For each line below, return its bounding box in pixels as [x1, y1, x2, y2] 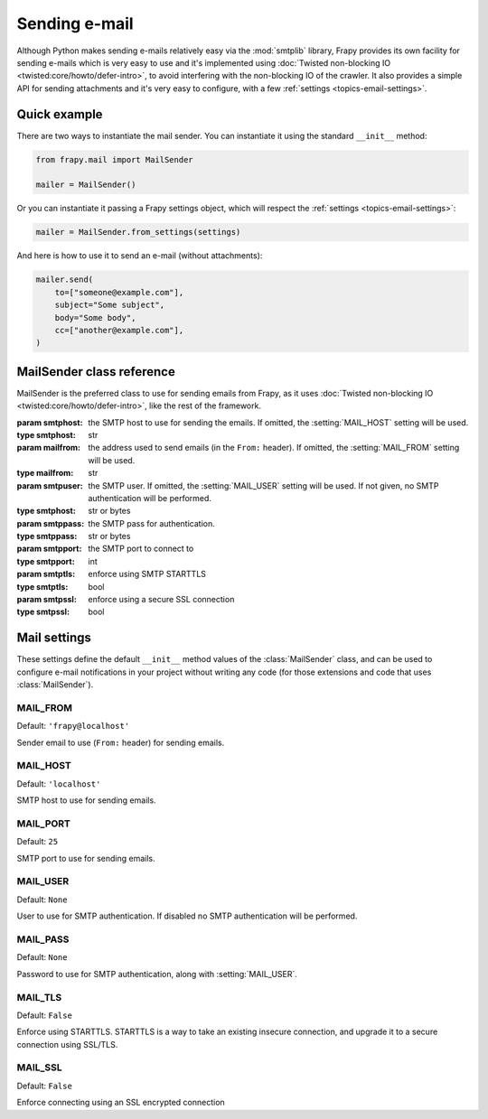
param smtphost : [16, 416, 83, 428]
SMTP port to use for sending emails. [16, 853, 155, 863]
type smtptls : [16, 581, 69, 592]
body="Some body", [54, 312, 136, 322]
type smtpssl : [16, 606, 70, 618]
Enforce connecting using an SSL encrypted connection [16, 1097, 225, 1108]
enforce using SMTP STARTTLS [88, 569, 207, 580]
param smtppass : [16, 518, 85, 528]
